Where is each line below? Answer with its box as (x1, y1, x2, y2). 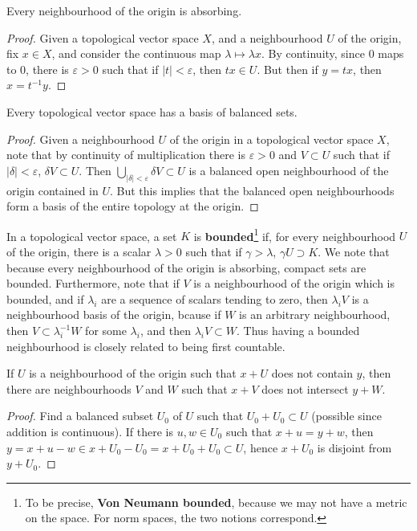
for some (85, 322, 127, 339)
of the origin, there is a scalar (6, 243, 152, 260)
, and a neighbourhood (211, 29, 323, 46)
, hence (243, 439, 278, 455)
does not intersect (261, 380, 349, 397)
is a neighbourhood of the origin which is (193, 275, 395, 292)
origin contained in (6, 182, 99, 198)
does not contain (271, 365, 353, 382)
